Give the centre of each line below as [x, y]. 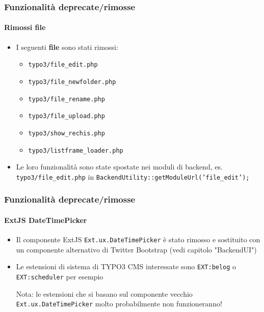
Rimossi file [25, 27]
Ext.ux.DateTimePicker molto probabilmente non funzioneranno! [119, 304]
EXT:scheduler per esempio [60, 276]
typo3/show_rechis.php [67, 133]
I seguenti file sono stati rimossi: [67, 47]
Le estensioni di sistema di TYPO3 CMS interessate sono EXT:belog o [126, 266]
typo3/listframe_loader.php [76, 150]
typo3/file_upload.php [67, 116]
